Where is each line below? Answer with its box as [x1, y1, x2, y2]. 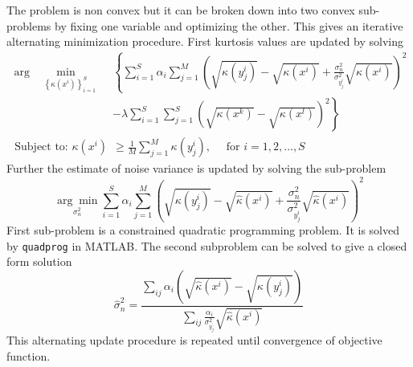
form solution [6, 253, 72, 270]
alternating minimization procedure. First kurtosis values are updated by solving [6, 33, 403, 50]
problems [6, 17, 51, 34]
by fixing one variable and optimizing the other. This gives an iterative [55, 17, 403, 34]
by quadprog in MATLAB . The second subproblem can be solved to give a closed [6, 237, 407, 254]
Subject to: [14, 141, 68, 153]
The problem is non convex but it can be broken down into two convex [6, 2, 355, 18]
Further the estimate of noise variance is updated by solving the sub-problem [6, 160, 386, 177]
